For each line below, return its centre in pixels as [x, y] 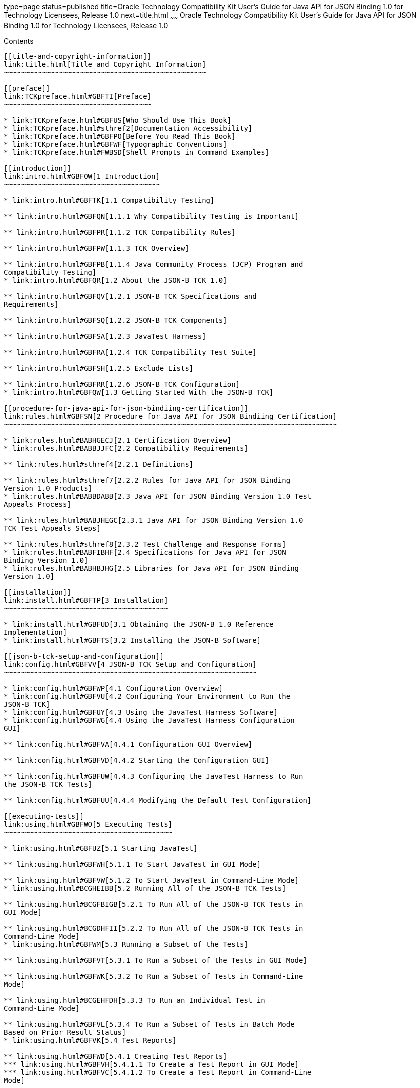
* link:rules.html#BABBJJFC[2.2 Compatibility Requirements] [126, 448]
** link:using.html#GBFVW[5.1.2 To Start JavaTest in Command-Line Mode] [152, 880]
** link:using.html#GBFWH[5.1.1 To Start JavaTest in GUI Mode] [133, 864]
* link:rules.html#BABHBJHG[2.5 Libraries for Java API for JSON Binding [152, 568]
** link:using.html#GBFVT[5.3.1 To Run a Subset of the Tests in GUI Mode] [156, 960]
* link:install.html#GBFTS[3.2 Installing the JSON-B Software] [133, 640]
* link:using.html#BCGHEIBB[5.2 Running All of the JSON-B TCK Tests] [145, 888]
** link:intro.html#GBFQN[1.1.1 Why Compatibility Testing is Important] [152, 216]
